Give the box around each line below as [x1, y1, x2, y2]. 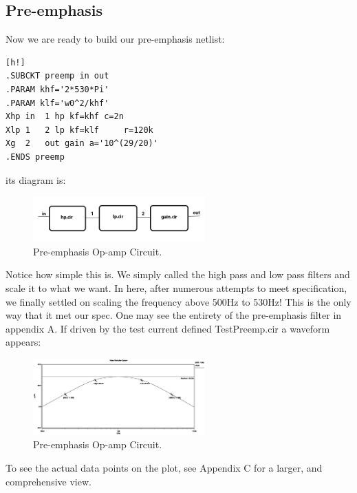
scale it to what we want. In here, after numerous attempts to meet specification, [6, 281, 347, 295]
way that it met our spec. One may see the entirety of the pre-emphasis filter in [6, 308, 342, 322]
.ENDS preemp [6, 151, 65, 162]
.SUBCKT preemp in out [6, 71, 109, 81]
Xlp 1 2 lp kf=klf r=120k [6, 125, 153, 135]
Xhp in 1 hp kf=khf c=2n [6, 112, 124, 122]
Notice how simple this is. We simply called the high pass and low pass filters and [6, 267, 350, 282]
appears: [6, 335, 41, 349]
